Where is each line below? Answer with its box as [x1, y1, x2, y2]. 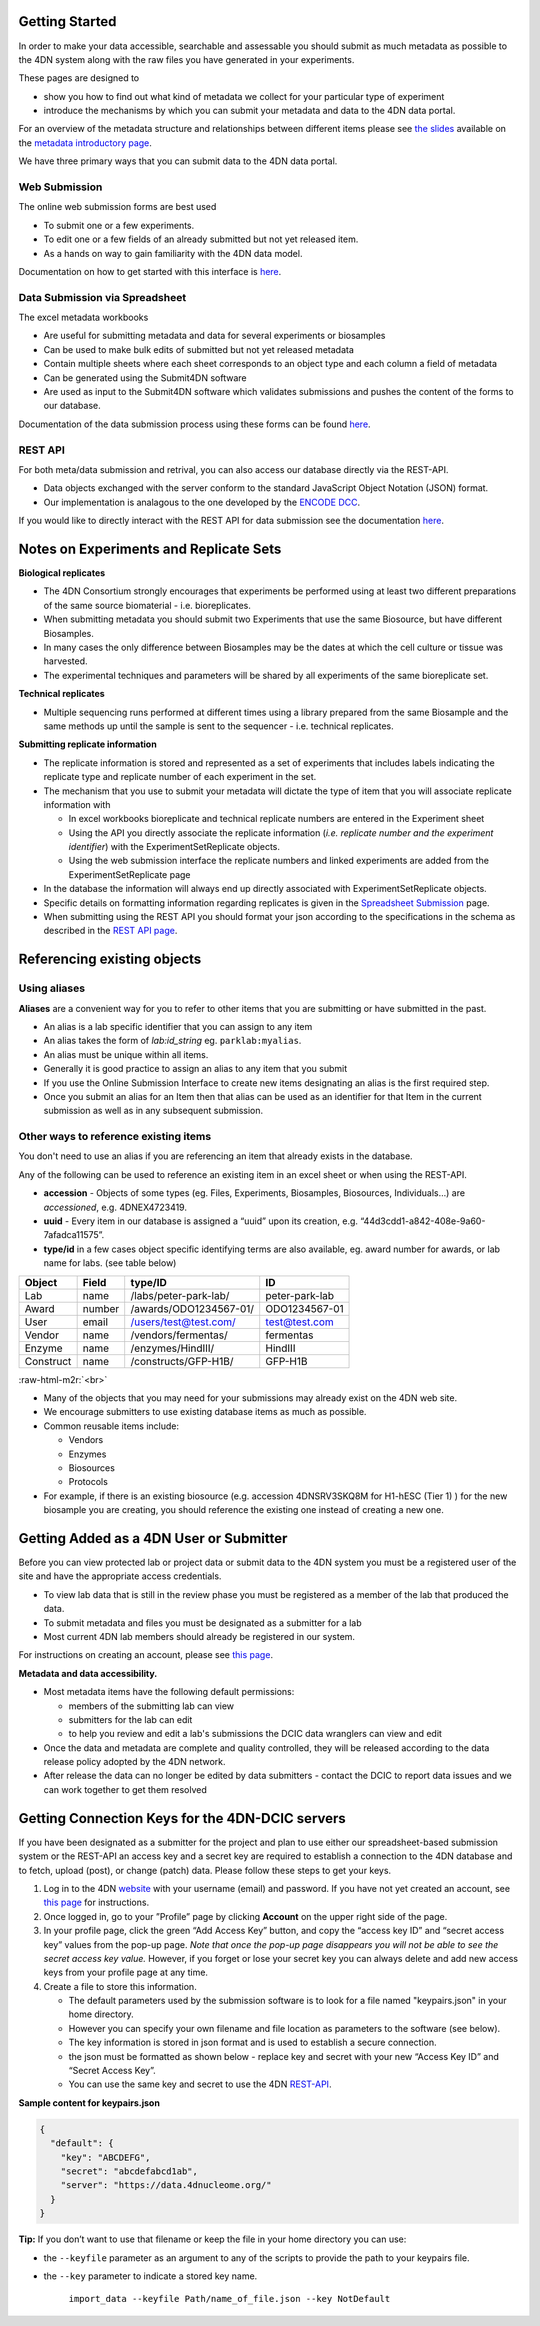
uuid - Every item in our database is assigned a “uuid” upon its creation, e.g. [43, 1215, 359, 1227]
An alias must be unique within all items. [43, 1048, 209, 1060]
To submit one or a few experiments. [43, 219, 195, 231]
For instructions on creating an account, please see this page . [18, 1649, 274, 1661]
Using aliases [18, 981, 85, 995]
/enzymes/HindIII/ [130, 1341, 215, 1355]
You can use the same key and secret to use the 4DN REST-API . [68, 2078, 332, 2090]
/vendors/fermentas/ [130, 1328, 229, 1342]
